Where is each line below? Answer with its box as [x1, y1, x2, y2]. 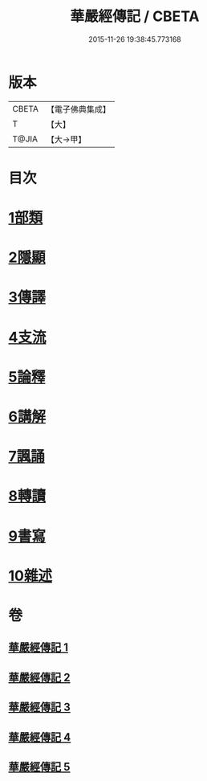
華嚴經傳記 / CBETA [70, 7, 200, 26]
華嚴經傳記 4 [8, 730, 71, 744]
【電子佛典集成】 [46, 104, 111, 115]
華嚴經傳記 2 [8, 670, 71, 684]
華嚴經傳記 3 [8, 701, 71, 714]
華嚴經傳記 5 [8, 760, 71, 774]
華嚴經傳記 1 [8, 640, 69, 655]
